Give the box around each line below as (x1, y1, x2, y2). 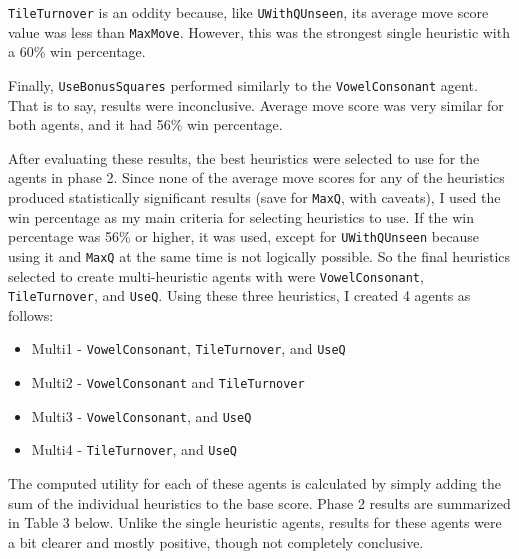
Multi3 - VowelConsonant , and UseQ (31, 405, 252, 426)
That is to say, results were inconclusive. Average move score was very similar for (8, 94, 504, 115)
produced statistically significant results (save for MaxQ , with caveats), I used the (8, 186, 501, 207)
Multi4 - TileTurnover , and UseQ (31, 439, 237, 460)
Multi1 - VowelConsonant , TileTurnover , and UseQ (31, 338, 346, 359)
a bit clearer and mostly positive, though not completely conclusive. (8, 531, 424, 552)
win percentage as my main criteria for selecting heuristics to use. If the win (8, 206, 475, 227)
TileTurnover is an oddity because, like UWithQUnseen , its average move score (8, 2, 489, 22)
